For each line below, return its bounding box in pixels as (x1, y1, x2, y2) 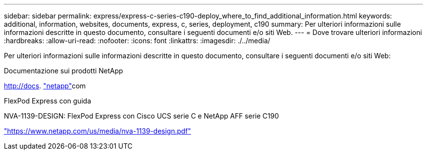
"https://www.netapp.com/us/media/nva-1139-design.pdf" (4, 127, 191, 135)
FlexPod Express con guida (4, 97, 91, 105)
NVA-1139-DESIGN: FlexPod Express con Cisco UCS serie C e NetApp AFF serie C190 (4, 112, 279, 120)
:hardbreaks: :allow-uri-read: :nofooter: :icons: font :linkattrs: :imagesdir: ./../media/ (4, 36, 271, 45)
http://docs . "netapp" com (4, 82, 86, 90)
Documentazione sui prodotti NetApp (4, 67, 123, 75)
